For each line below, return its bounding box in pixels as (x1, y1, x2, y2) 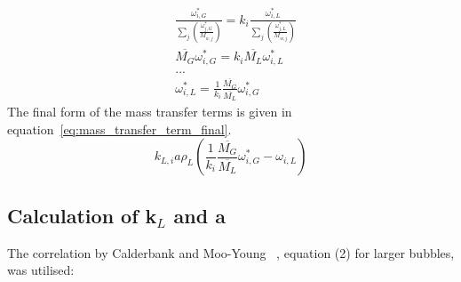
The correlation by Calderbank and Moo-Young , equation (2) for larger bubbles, (7, 243, 455, 262)
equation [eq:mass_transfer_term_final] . (7, 119, 232, 138)
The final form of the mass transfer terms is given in (7, 102, 292, 121)
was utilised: (7, 261, 75, 279)
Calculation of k (7, 201, 157, 229)
